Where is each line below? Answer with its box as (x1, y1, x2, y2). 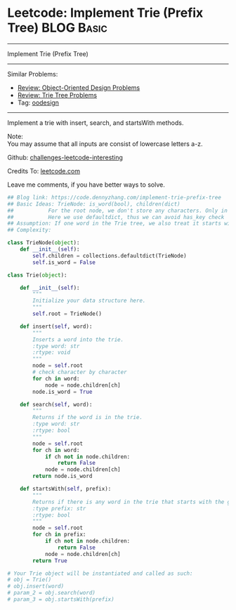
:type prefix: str (32, 505, 86, 512)
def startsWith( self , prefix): (20, 486, 112, 493)
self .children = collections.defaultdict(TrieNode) (32, 252, 188, 259)
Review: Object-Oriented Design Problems (17, 83, 140, 92)
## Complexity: (7, 227, 52, 234)
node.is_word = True (32, 388, 93, 395)
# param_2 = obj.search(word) (7, 590, 96, 597)
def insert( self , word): (20, 323, 93, 330)
